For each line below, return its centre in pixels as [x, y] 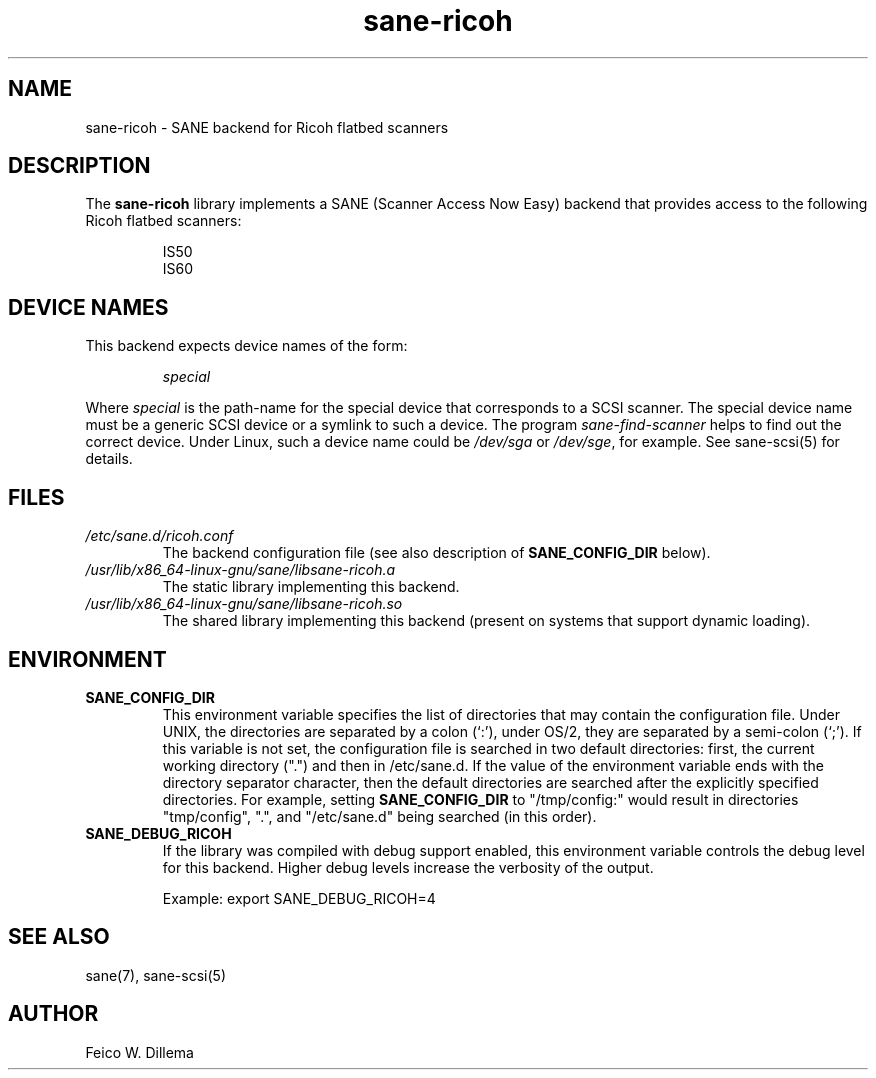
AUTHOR [53, 1014]
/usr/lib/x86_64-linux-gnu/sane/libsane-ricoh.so [244, 604]
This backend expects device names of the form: [246, 346]
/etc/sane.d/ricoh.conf [159, 536]
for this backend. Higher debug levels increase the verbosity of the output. [408, 867]
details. [109, 459]
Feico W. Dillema [139, 1052]
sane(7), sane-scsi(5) [155, 975]
